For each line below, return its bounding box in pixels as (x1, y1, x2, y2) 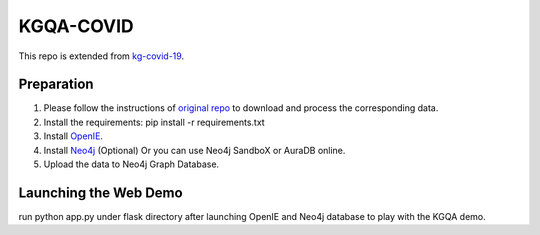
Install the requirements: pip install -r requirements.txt (43, 116, 265, 128)
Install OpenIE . (43, 130, 104, 142)
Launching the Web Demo (18, 184, 184, 201)
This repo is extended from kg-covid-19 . (18, 50, 185, 62)
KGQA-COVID (18, 15, 134, 37)
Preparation (18, 76, 94, 93)
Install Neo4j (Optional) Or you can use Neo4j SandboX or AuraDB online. (43, 144, 346, 156)
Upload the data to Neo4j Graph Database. (43, 158, 220, 170)
